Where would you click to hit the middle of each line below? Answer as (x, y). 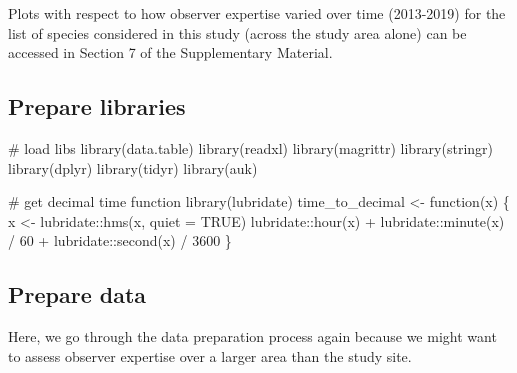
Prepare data (77, 294)
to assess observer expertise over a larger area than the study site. (210, 355)
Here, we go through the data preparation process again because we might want (252, 336)
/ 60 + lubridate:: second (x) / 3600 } (120, 240)
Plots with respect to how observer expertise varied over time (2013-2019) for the (257, 13)
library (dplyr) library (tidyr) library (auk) (133, 167)
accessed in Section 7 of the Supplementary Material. (170, 52)
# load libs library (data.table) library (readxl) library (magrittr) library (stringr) (251, 147)
